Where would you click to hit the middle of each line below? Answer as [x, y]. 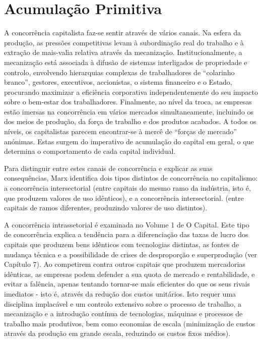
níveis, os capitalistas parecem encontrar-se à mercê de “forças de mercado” [120, 131]
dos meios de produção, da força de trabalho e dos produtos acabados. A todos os [130, 121]
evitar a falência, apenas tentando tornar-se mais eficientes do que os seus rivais [127, 284]
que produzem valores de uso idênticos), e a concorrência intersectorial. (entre [124, 197]
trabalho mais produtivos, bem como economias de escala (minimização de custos [130, 323]
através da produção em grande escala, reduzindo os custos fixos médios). [117, 333]
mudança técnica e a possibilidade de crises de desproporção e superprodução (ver [130, 254]
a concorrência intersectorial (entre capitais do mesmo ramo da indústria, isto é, [127, 188]
